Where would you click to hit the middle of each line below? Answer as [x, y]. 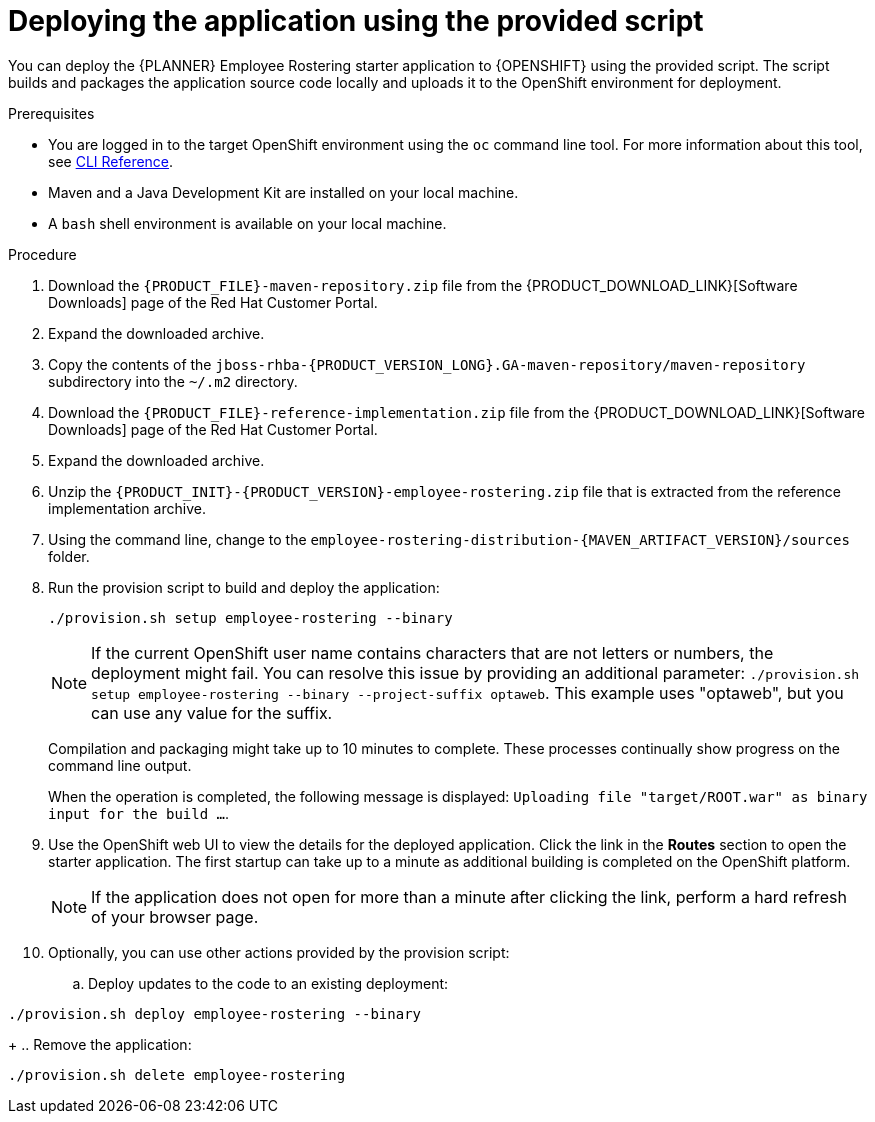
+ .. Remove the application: [100, 1044]
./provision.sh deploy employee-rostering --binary [215, 1013]
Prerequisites [51, 113]
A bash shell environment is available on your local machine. [247, 223]
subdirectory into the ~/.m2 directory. [173, 381]
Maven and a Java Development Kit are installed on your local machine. [283, 192]
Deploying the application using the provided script [356, 21]
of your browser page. [175, 916]
